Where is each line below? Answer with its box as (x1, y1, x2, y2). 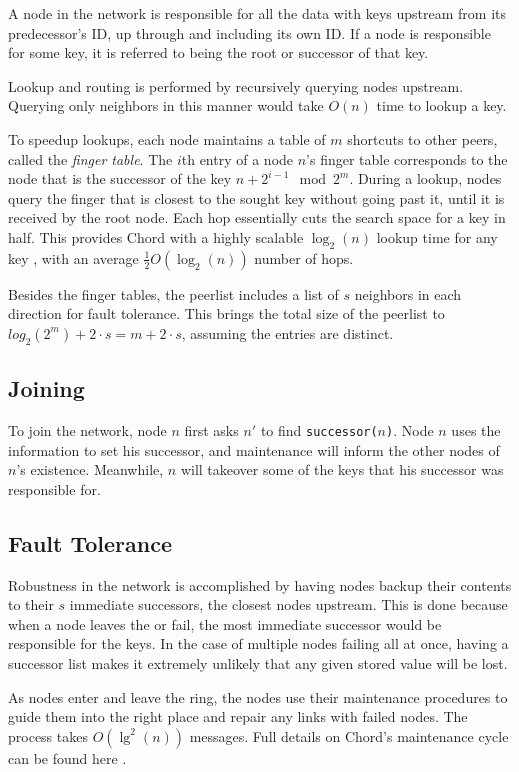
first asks (184, 419, 239, 440)
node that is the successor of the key (8, 168, 232, 189)
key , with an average (8, 247, 139, 268)
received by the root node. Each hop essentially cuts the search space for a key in (8, 207, 506, 228)
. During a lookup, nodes (349, 168, 502, 189)
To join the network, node (8, 419, 167, 440)
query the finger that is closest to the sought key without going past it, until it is (8, 187, 505, 208)
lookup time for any (376, 226, 498, 247)
